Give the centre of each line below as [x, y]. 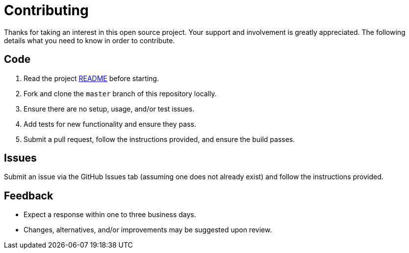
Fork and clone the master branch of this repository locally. [120, 93]
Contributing [46, 10]
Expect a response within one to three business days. [110, 215]
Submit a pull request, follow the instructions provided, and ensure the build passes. [159, 139]
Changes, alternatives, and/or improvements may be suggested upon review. [148, 230]
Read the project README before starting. [91, 78]
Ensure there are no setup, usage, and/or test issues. [109, 109]
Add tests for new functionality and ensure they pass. [110, 124]
